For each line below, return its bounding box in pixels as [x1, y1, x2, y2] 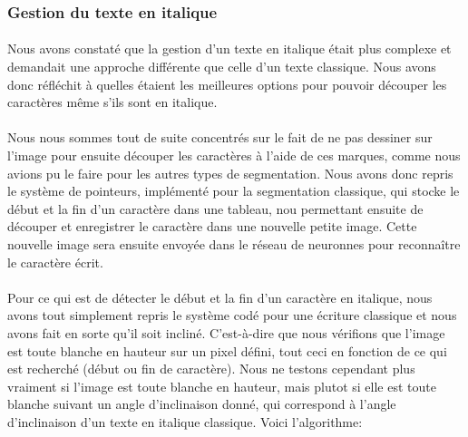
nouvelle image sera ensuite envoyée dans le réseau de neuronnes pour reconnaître [7, 234, 461, 253]
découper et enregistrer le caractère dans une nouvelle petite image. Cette [7, 217, 417, 236]
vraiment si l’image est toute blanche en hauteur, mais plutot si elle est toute [7, 376, 436, 395]
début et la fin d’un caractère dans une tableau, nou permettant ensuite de [7, 199, 424, 218]
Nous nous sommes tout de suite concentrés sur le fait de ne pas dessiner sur [7, 128, 433, 147]
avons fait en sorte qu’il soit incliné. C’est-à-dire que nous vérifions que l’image [7, 323, 445, 342]
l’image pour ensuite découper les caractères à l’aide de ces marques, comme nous [7, 146, 461, 164]
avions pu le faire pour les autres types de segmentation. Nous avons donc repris [7, 163, 453, 182]
